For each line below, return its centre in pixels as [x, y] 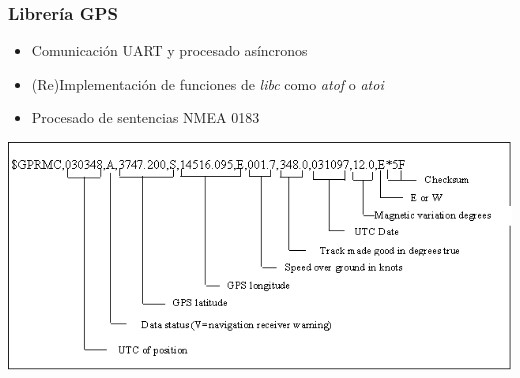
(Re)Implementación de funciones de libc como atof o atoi [207, 83]
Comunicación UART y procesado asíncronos [169, 50]
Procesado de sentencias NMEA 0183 [145, 117]
